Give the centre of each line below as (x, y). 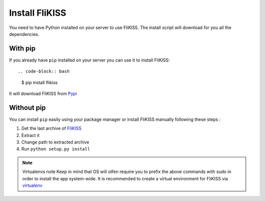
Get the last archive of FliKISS (52, 128)
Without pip (27, 107)
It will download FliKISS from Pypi (43, 94)
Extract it (30, 135)
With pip (22, 48)
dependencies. (24, 34)
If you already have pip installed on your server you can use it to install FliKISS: (90, 60)
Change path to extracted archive (55, 142)
